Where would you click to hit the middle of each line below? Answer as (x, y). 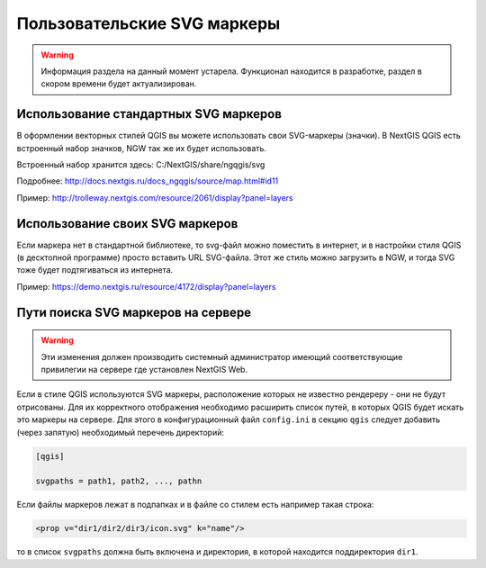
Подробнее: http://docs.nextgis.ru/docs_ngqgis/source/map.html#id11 (148, 181)
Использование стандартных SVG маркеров (149, 114)
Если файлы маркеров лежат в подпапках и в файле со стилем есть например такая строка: (195, 505)
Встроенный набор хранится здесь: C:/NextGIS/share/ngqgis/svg (141, 165)
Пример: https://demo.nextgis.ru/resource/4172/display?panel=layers (146, 286)
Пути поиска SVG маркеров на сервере (134, 312)
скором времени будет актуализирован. (119, 84)
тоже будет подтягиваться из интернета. (95, 270)
